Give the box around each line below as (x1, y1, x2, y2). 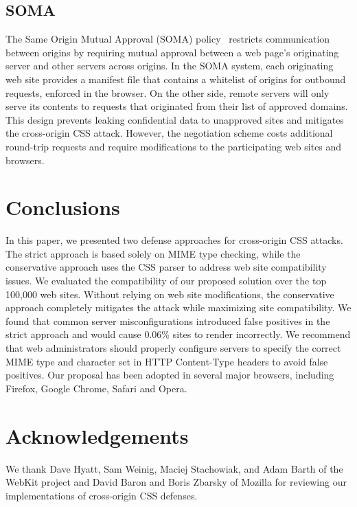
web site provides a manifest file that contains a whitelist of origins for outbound (5, 71, 346, 86)
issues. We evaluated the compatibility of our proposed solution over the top (5, 273, 327, 288)
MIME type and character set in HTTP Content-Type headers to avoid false (5, 354, 328, 368)
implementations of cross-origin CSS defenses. (5, 488, 198, 502)
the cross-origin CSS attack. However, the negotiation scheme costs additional (5, 126, 333, 140)
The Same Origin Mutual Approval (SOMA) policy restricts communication (5, 32, 330, 46)
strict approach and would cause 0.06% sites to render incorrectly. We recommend (5, 327, 351, 341)
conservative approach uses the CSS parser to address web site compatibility (5, 260, 327, 274)
